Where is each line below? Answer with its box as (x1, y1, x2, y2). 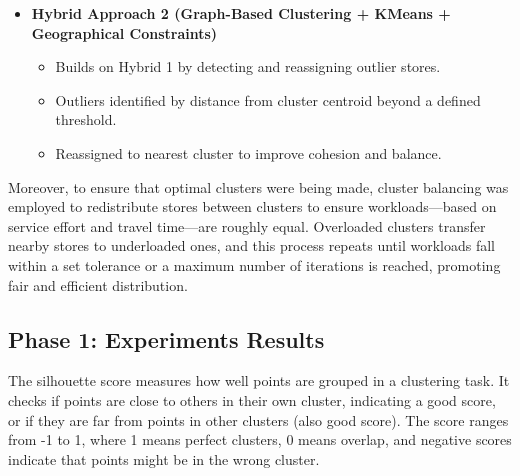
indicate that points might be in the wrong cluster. (8, 448, 320, 469)
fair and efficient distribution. (8, 274, 188, 295)
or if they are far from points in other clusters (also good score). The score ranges (8, 409, 509, 430)
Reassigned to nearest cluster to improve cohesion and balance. (55, 142, 442, 163)
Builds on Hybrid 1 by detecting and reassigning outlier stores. (55, 56, 441, 77)
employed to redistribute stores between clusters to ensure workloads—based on (8, 196, 497, 217)
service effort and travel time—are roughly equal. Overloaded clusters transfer (8, 215, 486, 236)
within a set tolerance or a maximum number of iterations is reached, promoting (8, 254, 501, 275)
